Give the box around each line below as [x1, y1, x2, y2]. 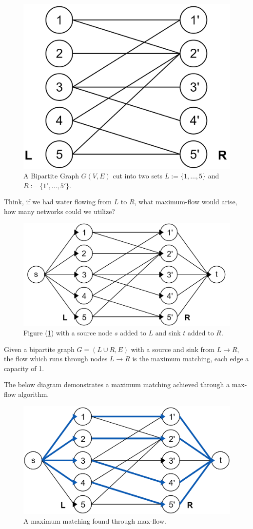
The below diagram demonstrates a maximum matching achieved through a [4, 379, 230, 390]
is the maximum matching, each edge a [132, 353, 249, 364]
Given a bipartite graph [4, 344, 75, 354]
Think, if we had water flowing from [4, 196, 112, 207]
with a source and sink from [131, 344, 215, 354]
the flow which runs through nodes [4, 353, 108, 364]
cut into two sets [113, 171, 163, 181]
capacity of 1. [4, 363, 44, 373]
